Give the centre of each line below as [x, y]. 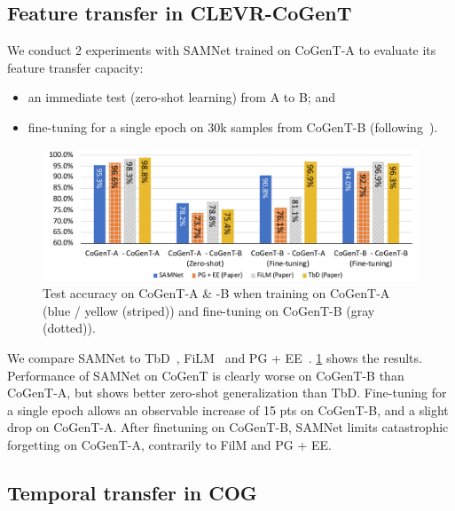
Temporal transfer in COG [132, 492]
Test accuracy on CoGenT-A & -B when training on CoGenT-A [216, 293]
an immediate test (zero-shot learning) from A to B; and [181, 97]
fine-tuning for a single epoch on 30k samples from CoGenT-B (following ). [233, 126]
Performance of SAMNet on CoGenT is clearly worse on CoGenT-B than [206, 375]
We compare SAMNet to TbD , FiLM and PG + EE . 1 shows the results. [215, 358]
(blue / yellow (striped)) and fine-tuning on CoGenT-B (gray [209, 310]
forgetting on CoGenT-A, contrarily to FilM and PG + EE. [169, 444]
